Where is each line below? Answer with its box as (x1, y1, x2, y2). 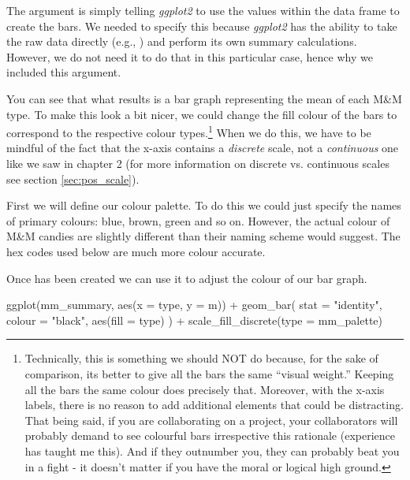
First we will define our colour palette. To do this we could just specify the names (6, 197, 401, 214)
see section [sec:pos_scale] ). (6, 170, 140, 187)
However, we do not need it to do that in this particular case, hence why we (6, 48, 373, 65)
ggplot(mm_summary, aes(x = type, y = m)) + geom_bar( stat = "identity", (6, 296, 382, 313)
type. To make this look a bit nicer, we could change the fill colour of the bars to (6, 106, 397, 122)
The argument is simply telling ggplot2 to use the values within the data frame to (6, 2, 400, 18)
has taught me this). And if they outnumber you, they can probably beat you (24, 442, 400, 459)
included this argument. (6, 64, 121, 80)
